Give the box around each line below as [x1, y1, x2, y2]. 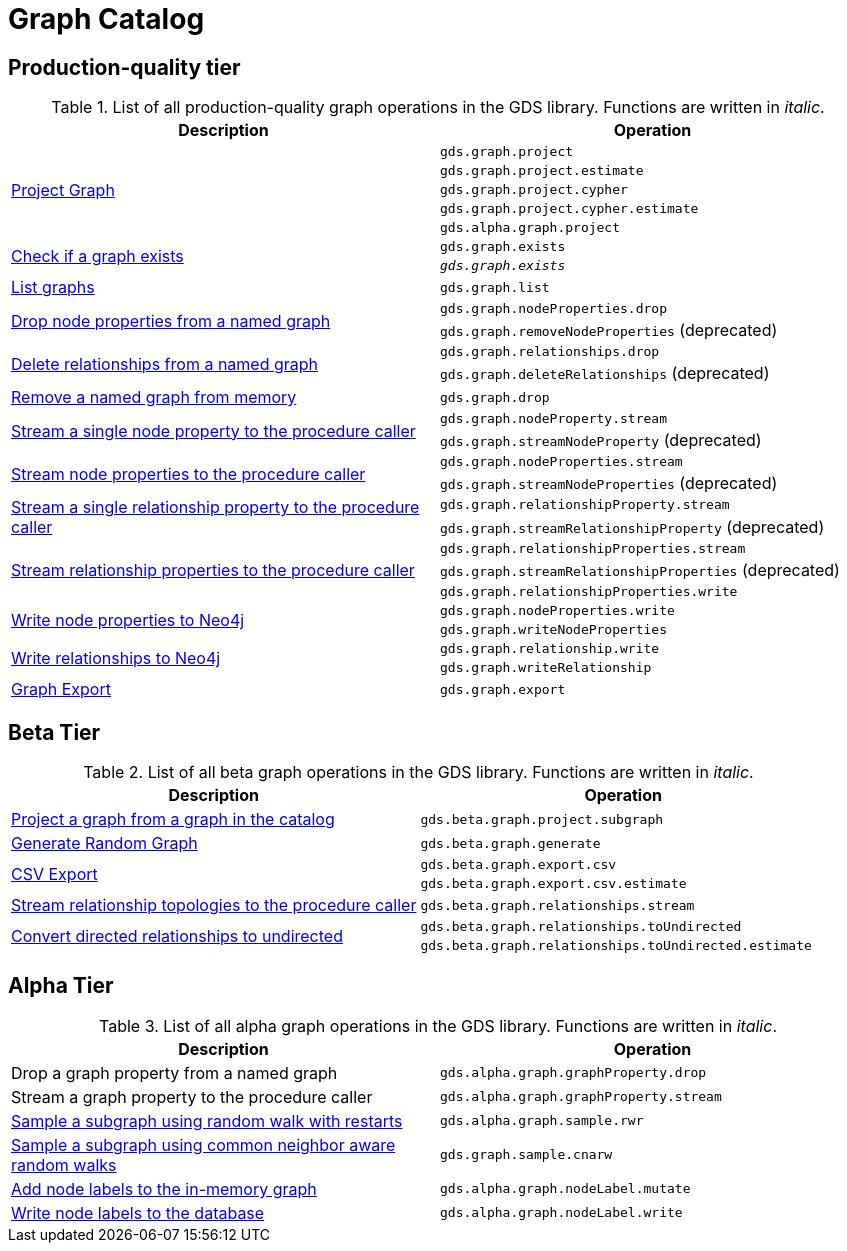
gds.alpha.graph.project [440, 220, 621, 236]
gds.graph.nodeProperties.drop [440, 301, 667, 317]
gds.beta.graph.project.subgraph [420, 811, 664, 827]
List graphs [11, 277, 95, 298]
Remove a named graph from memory [11, 387, 297, 408]
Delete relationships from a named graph [11, 353, 319, 374]
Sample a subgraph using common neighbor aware [11, 1134, 396, 1155]
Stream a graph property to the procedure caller [11, 1086, 373, 1107]
